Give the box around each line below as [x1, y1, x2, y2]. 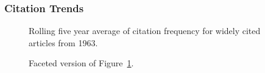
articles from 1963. [29, 36, 98, 49]
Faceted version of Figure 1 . [29, 57, 134, 69]
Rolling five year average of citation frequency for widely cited [29, 24, 261, 37]
